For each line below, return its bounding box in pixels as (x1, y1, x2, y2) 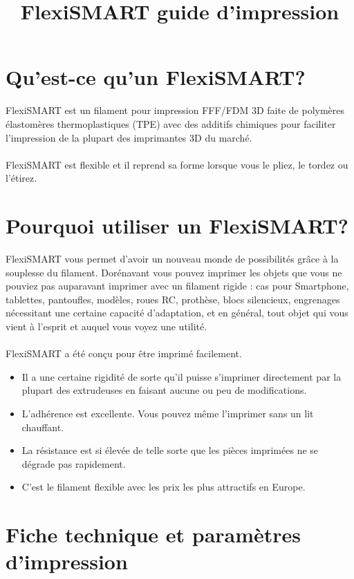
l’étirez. (6, 171, 37, 185)
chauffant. (21, 419, 64, 434)
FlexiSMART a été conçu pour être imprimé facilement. (6, 346, 242, 361)
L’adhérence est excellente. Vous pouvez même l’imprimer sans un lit (21, 406, 314, 420)
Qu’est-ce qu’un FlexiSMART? (6, 63, 306, 91)
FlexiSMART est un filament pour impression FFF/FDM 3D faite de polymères (6, 103, 345, 117)
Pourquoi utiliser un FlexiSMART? (6, 211, 348, 240)
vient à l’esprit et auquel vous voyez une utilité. (6, 319, 207, 333)
